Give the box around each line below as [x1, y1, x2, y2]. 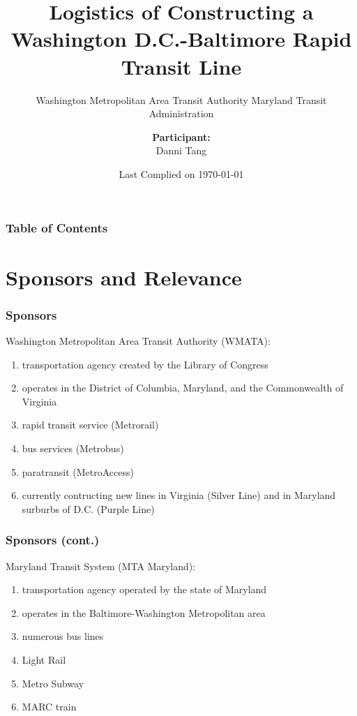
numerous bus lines [22, 629, 104, 643]
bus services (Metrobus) [22, 440, 124, 455]
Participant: [152, 129, 211, 144]
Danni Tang [155, 143, 207, 158]
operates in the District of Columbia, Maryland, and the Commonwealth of [22, 380, 344, 395]
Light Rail [22, 652, 66, 666]
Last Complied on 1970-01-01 [119, 166, 244, 181]
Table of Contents [6, 219, 108, 237]
